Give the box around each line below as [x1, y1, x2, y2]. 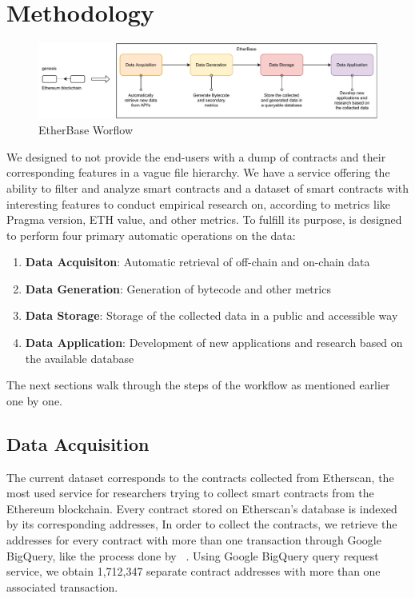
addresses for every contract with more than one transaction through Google [6, 532, 381, 548]
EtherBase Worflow [38, 122, 133, 138]
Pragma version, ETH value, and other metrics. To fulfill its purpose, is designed [6, 211, 402, 228]
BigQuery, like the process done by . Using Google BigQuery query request [6, 547, 379, 564]
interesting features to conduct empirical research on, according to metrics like [6, 195, 391, 212]
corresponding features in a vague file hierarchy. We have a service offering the [6, 164, 390, 181]
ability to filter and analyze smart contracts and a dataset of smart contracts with [6, 179, 409, 196]
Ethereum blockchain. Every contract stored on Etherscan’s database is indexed [6, 500, 397, 516]
